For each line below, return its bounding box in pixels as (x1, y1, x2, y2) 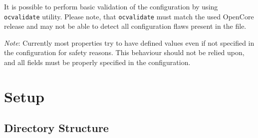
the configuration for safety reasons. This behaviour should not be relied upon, (4, 47, 245, 58)
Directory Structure (4, 120, 109, 136)
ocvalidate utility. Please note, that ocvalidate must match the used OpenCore (4, 11, 254, 21)
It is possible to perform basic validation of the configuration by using (4, 1, 218, 11)
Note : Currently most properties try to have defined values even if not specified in (4, 37, 255, 48)
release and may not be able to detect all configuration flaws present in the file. (4, 21, 247, 31)
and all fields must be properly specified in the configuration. (4, 57, 191, 68)
